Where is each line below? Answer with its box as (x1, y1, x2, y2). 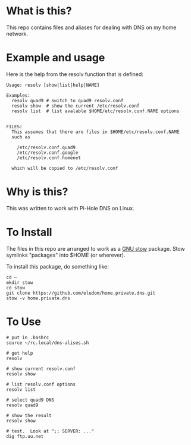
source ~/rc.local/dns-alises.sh (6, 340, 89, 346)
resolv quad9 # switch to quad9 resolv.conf (11, 97, 124, 103)
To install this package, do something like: (6, 263, 109, 270)
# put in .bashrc (6, 334, 49, 340)
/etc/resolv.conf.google (17, 150, 79, 156)
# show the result (6, 412, 52, 418)
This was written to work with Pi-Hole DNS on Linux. (6, 204, 135, 212)
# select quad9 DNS (6, 397, 55, 403)
